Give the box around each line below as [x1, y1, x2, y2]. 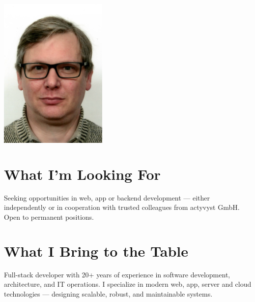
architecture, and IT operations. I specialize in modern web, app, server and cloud [4, 279, 252, 289]
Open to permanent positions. [4, 211, 94, 222]
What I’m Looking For [4, 164, 161, 184]
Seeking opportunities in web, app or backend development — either [4, 192, 210, 202]
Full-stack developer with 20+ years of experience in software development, [4, 269, 230, 279]
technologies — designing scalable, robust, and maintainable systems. [4, 288, 213, 299]
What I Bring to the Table [4, 240, 189, 261]
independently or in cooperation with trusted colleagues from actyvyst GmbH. [4, 202, 240, 212]
